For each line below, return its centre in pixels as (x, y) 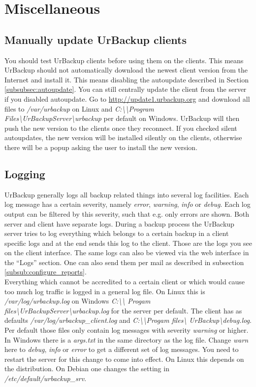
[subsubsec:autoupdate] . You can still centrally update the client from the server (126, 89)
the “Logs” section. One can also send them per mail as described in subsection (124, 262)
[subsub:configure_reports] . (46, 272)
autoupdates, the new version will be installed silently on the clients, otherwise (123, 137)
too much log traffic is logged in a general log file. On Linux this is (105, 291)
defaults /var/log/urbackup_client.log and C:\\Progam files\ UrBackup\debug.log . (128, 320)
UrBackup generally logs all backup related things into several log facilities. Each (127, 194)
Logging (25, 174)
